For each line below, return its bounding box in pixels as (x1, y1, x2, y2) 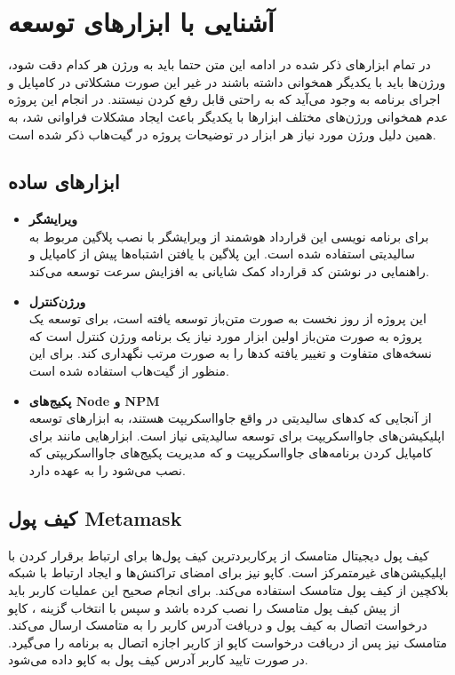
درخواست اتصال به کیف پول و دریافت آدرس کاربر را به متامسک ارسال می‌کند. (8, 615, 427, 634)
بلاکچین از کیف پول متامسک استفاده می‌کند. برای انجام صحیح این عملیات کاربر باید (8, 581, 449, 599)
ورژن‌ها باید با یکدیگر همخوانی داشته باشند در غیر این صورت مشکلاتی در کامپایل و (8, 72, 446, 91)
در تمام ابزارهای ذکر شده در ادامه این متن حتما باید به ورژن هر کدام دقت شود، (8, 55, 431, 74)
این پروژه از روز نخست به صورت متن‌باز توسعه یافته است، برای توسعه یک (28, 309, 427, 328)
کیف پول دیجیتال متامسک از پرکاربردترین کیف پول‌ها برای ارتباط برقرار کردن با (8, 545, 429, 564)
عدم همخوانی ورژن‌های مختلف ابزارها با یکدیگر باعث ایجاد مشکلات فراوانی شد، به (8, 107, 449, 125)
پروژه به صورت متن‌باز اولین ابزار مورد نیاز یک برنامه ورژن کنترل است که (28, 326, 422, 345)
